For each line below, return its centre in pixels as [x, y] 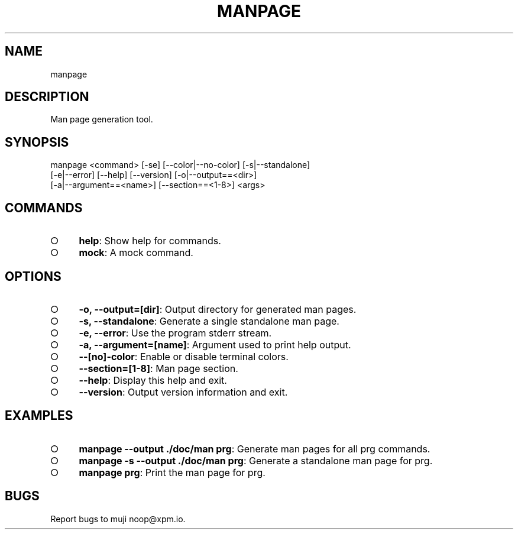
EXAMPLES [39, 416]
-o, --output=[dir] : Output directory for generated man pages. [218, 309]
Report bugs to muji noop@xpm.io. [118, 519]
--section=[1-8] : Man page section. [158, 368]
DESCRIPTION [47, 97]
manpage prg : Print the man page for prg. [172, 472]
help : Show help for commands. [150, 241]
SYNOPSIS [37, 142]
